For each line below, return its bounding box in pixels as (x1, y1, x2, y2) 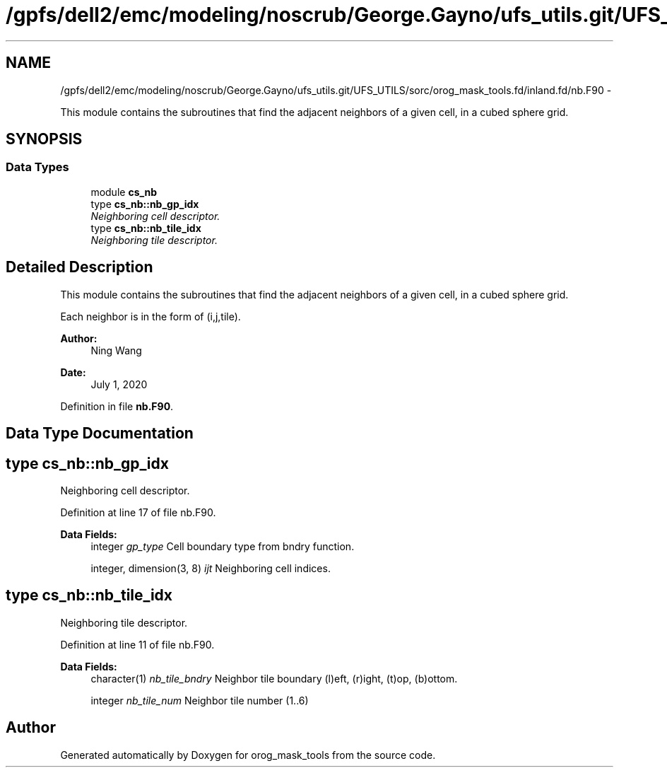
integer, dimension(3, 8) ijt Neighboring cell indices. (90, 562, 331, 574)
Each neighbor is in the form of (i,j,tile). (60, 310, 241, 322)
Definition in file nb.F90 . (60, 400, 174, 412)
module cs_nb (90, 185, 158, 198)
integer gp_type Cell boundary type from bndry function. (90, 540, 355, 552)
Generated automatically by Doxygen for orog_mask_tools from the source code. (60, 748, 436, 761)
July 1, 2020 (90, 378, 148, 390)
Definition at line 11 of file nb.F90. (60, 638, 215, 651)
